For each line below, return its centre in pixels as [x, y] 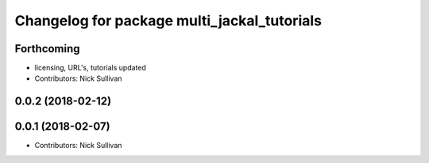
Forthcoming [47, 49]
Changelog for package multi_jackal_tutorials [168, 21]
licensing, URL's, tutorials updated [90, 68]
